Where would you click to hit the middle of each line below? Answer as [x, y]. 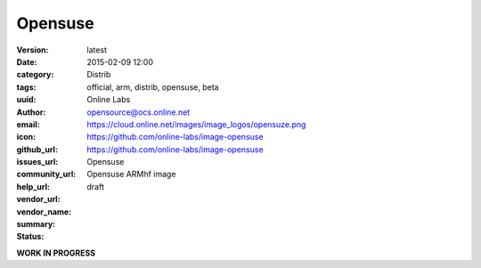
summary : [36, 224]
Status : [30, 237]
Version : [33, 50]
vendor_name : [44, 211]
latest [97, 50]
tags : [26, 87]
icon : [26, 137]
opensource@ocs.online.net [139, 112]
